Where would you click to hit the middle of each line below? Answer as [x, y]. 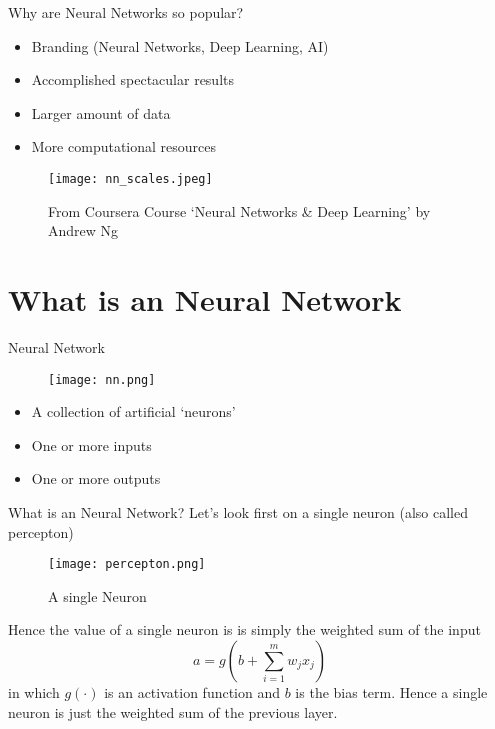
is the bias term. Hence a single [391, 692]
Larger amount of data [101, 112]
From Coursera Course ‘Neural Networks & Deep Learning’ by [239, 210]
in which [34, 692]
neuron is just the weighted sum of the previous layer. [173, 711]
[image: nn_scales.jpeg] [130, 178]
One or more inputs [91, 444]
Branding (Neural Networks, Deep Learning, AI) [180, 45]
